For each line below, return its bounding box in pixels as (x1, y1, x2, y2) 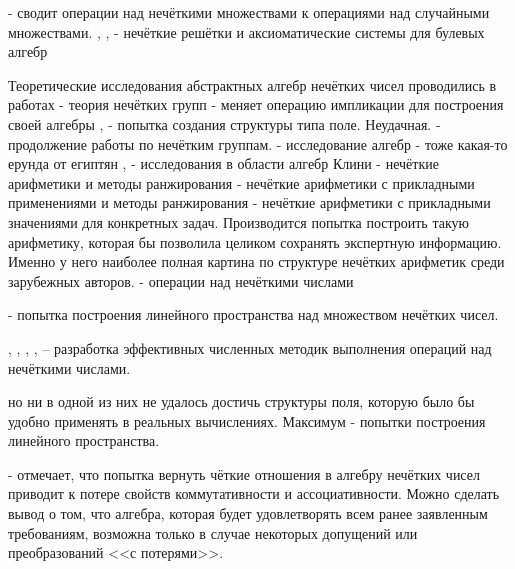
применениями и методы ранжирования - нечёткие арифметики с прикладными (8, 192, 491, 213)
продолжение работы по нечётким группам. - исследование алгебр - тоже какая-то (8, 133, 508, 154)
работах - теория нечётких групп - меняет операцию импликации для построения (8, 94, 504, 115)
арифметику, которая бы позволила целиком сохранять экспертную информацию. (8, 231, 502, 252)
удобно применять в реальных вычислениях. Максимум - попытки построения (8, 410, 486, 431)
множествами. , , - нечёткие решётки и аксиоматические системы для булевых (8, 21, 485, 42)
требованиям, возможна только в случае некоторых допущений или (8, 522, 418, 543)
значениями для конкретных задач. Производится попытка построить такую (8, 211, 469, 232)
